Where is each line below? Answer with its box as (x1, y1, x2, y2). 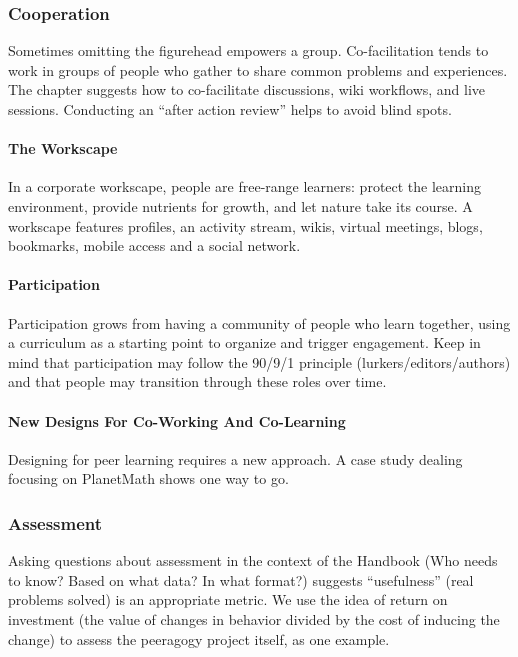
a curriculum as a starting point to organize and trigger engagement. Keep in (8, 332, 481, 353)
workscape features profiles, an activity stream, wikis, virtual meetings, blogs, (8, 215, 483, 236)
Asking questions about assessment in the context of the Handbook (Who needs (8, 550, 498, 571)
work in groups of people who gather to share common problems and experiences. (8, 59, 508, 80)
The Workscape (8, 138, 118, 159)
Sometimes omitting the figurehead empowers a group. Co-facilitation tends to (8, 40, 489, 61)
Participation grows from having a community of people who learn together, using (8, 312, 511, 333)
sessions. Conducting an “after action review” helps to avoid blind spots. (8, 99, 452, 119)
